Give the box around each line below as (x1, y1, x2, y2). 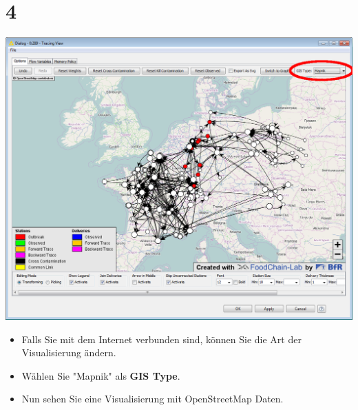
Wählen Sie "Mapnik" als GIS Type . (21, 368, 180, 382)
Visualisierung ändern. (21, 345, 116, 360)
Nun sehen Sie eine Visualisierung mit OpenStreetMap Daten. (21, 391, 284, 406)
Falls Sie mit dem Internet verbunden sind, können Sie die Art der (21, 331, 302, 346)
